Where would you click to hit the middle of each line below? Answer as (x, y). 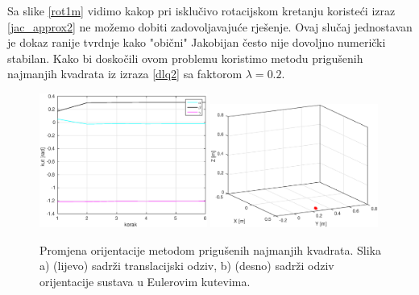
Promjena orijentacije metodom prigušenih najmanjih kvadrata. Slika (211, 249)
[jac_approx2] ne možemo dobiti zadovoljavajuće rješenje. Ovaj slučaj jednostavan (210, 26)
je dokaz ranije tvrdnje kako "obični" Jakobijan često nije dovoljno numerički (197, 42)
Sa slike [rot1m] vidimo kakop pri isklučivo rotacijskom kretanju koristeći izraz (201, 10)
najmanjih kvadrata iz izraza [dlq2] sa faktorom (125, 74)
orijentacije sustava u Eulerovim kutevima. (145, 281)
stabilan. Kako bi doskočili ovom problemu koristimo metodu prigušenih (185, 58)
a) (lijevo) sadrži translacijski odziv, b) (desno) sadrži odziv (187, 266)
